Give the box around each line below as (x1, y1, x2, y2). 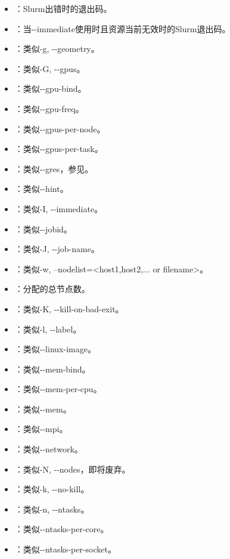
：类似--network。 (14, 443, 83, 455)
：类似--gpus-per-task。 (14, 142, 103, 155)
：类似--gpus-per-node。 (14, 122, 105, 135)
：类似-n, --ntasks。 (14, 502, 89, 515)
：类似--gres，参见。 (14, 162, 94, 175)
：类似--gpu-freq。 (14, 102, 84, 114)
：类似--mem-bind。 (14, 362, 91, 375)
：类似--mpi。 (14, 423, 68, 435)
